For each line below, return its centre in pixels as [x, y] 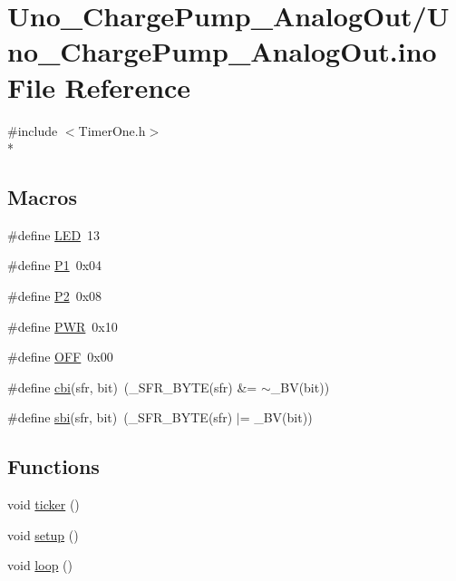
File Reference [99, 87]
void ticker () [44, 504]
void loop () [40, 565]
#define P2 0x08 [55, 296]
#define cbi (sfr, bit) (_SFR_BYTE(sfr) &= [132, 387]
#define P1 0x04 [55, 265]
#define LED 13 [54, 234]
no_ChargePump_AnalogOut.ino [222, 51]
